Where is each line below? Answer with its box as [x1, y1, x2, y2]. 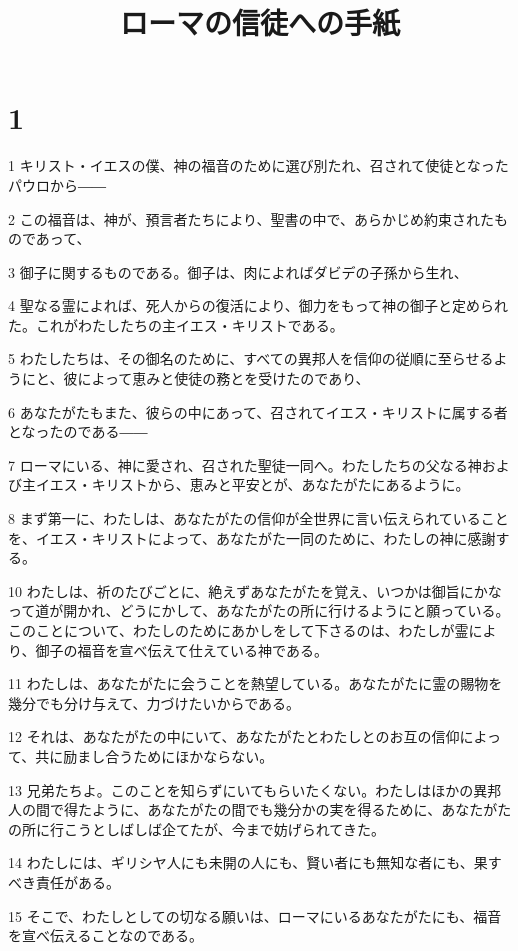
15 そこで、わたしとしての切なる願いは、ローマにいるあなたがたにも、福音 [8, 905, 502, 926]
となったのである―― [8, 421, 148, 442]
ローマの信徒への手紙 [119, 2, 400, 43]
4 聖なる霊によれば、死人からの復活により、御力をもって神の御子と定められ [8, 295, 509, 316]
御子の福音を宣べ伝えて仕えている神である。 [35, 639, 328, 660]
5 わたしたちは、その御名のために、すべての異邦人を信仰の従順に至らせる [8, 348, 494, 369]
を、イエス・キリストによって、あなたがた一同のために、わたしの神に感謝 [8, 527, 496, 548]
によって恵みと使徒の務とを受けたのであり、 [77, 368, 370, 389]
